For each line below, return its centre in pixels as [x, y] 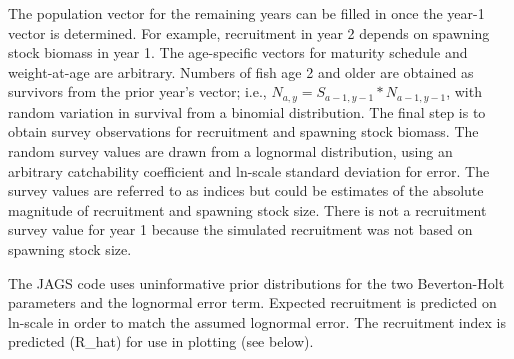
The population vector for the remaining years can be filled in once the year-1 [246, 13]
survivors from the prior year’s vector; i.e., [137, 91]
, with [464, 91]
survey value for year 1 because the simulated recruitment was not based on [240, 229]
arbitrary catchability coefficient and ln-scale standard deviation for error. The [249, 170]
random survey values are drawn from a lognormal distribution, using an [230, 151]
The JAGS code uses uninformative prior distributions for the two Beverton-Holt [256, 282]
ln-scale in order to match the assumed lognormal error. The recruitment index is [257, 321]
